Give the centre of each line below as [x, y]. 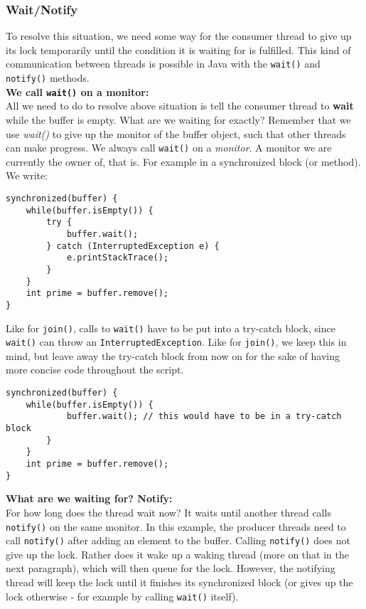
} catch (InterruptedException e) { [133, 246]
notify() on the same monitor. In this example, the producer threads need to [176, 526]
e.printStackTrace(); [118, 258]
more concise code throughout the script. [95, 370]
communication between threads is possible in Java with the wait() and [163, 64]
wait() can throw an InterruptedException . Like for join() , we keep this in [176, 342]
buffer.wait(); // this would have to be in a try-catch [204, 417]
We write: [27, 175]
